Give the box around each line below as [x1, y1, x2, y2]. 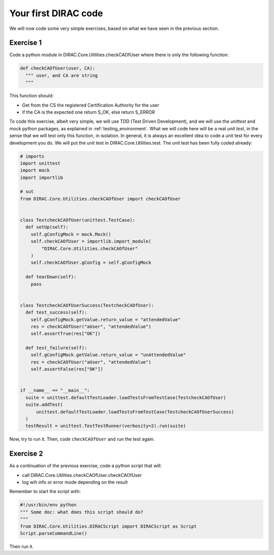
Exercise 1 [9, 39, 42, 47]
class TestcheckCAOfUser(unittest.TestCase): [20, 217, 135, 223]
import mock [20, 167, 50, 174]
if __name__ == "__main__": [20, 388, 90, 393]
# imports [20, 153, 45, 159]
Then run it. [9, 543, 34, 549]
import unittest [20, 160, 61, 166]
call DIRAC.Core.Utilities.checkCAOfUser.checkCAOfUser [22, 472, 142, 478]
